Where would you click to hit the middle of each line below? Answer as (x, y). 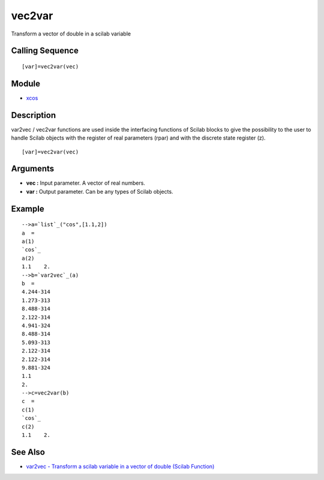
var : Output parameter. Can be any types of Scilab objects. (100, 191)
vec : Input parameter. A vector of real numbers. (85, 183)
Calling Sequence (45, 51)
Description (34, 115)
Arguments (33, 169)
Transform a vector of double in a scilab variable (71, 34)
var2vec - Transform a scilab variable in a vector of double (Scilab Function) (120, 466)
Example (28, 208)
